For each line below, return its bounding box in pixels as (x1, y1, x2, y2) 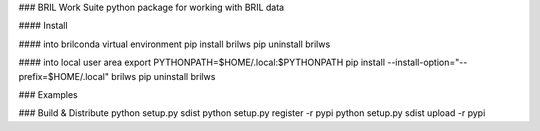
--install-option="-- (386, 56, 468, 69)
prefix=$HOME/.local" (18, 70, 110, 82)
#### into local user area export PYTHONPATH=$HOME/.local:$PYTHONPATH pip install (18, 56, 385, 69)
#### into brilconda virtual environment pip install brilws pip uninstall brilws (18, 38, 331, 50)
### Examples (18, 88, 79, 100)
